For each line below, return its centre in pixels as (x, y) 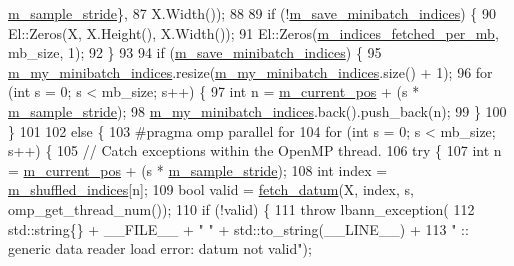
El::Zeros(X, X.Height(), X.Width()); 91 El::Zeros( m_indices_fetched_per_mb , (253, 32)
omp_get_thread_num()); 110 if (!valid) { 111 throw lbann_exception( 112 (241, 208)
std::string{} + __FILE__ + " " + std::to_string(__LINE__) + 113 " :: (238, 228)
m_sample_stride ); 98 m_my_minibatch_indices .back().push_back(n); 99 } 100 (257, 110)
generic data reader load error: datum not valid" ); (160, 248)
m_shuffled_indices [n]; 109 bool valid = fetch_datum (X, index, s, (211, 189)
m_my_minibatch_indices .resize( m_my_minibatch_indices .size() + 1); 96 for (250, 71)
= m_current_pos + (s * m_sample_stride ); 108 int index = (198, 169)
